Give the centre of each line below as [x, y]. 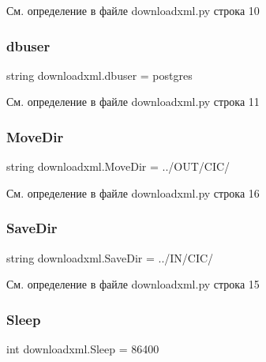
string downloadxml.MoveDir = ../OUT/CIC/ [118, 166]
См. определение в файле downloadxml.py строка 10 [133, 10]
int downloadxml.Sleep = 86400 [83, 349]
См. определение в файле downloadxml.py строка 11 [133, 102]
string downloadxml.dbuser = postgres [99, 75]
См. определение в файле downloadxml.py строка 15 [133, 284]
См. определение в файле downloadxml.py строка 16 [133, 192]
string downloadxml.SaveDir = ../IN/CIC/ [110, 257]
